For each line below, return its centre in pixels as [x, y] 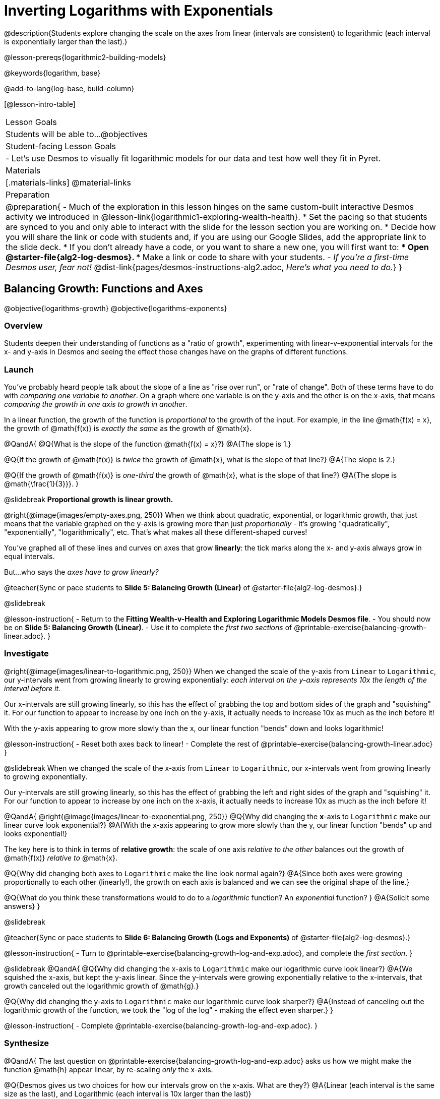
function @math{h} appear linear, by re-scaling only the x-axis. [109, 1069]
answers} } [22, 906]
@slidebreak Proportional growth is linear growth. [89, 500]
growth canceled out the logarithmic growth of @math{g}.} [102, 986]
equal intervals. [29, 557]
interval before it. [33, 688]
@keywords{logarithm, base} [52, 73]
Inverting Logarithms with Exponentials [139, 11]
